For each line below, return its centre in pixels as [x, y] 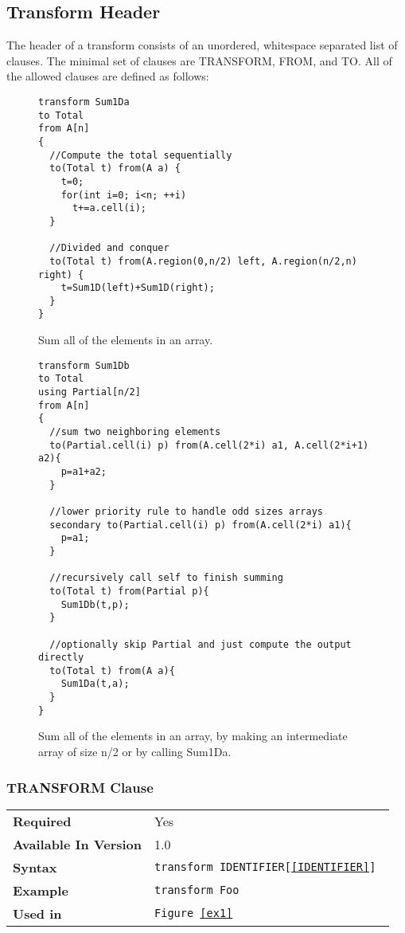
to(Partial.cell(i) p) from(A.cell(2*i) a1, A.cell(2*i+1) [209, 445]
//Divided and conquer [109, 248]
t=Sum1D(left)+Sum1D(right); [138, 288]
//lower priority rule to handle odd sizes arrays [186, 511]
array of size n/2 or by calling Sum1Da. [135, 752]
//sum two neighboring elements [135, 432]
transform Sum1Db [84, 365]
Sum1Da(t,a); [95, 684]
